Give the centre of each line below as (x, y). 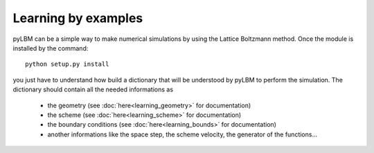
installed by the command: (51, 48)
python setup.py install (67, 64)
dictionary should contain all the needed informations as (93, 89)
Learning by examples (78, 18)
